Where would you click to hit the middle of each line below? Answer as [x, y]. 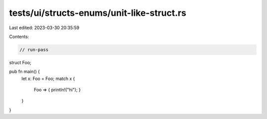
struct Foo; [20, 62]
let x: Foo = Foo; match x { [48, 79]
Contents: [19, 37]
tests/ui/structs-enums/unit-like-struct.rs [98, 13]
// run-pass [34, 50]
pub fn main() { [24, 72]
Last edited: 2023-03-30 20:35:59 [44, 28]
